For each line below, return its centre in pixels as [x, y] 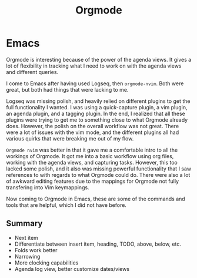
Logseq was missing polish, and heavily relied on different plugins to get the [98, 101]
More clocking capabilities [46, 263]
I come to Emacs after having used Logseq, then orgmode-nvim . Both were [95, 83]
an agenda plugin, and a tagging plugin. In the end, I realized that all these [96, 113]
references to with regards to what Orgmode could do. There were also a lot [98, 175]
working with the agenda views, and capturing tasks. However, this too [92, 162]
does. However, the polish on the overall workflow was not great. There [93, 126]
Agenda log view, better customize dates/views [72, 269]
